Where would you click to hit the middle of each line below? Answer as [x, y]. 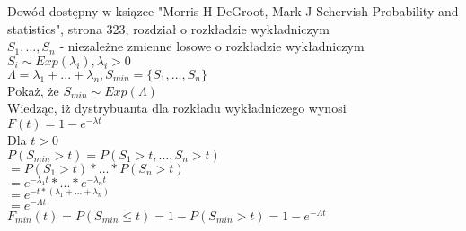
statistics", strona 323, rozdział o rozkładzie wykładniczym [168, 28]
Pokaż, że [33, 90]
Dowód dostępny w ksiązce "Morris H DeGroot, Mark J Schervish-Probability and [233, 11]
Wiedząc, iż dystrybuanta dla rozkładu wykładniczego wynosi [177, 108]
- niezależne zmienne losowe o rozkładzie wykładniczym [212, 46]
